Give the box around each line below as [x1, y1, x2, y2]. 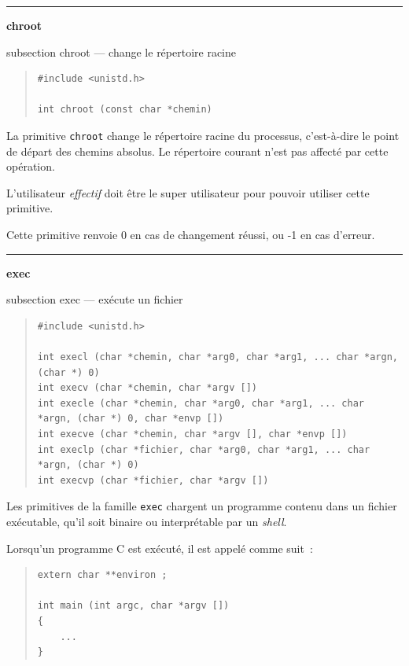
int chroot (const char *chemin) [37, 104, 212, 116]
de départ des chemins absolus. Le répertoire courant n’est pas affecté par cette [6, 142, 389, 159]
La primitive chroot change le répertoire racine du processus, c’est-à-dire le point [6, 127, 400, 143]
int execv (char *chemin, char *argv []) [37, 382, 257, 394]
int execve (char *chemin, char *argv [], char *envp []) [37, 428, 348, 440]
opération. [6, 158, 55, 175]
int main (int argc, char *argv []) [37, 600, 230, 612]
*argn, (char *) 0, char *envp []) [37, 413, 224, 425]
